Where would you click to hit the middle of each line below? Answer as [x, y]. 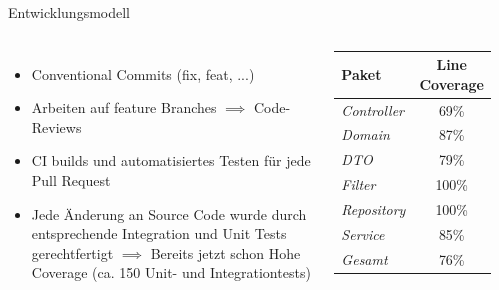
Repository [373, 208]
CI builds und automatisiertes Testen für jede [171, 160]
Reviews [56, 126]
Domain [365, 134]
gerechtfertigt [72, 252]
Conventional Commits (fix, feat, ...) [143, 73]
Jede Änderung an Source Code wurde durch [169, 213]
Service [363, 233]
